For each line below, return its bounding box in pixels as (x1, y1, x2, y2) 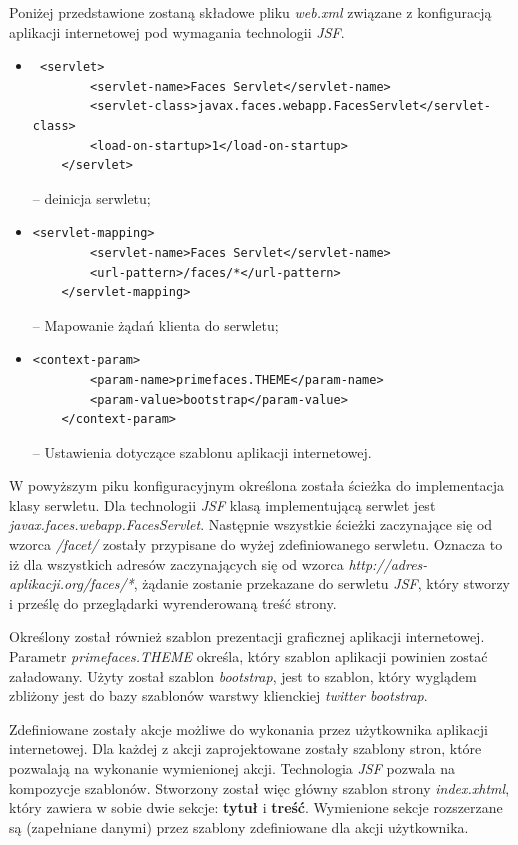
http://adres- (348, 553, 428, 574)
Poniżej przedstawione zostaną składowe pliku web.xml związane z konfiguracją (9, 2, 492, 22)
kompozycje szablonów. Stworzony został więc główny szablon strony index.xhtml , (9, 777, 510, 798)
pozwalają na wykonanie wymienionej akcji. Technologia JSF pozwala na (9, 758, 455, 778)
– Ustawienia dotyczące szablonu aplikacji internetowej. (32, 441, 372, 462)
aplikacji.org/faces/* (9, 573, 134, 594)
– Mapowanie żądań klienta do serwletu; (32, 314, 279, 335)
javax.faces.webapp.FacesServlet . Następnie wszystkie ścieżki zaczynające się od (9, 514, 493, 535)
